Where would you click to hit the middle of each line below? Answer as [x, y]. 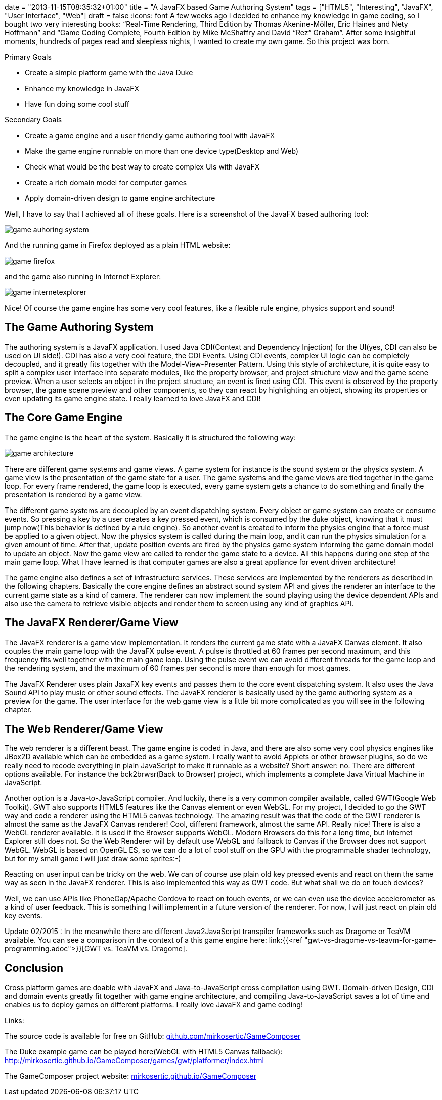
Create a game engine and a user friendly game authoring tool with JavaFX [150, 135]
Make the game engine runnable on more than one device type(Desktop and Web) [162, 151]
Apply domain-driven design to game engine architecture [120, 198]
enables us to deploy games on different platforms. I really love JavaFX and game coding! [154, 1005]
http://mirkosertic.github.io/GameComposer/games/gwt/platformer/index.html [134, 1061]
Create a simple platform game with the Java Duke [109, 73]
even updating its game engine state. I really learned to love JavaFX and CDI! [133, 398]
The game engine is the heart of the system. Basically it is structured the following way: [150, 437]
